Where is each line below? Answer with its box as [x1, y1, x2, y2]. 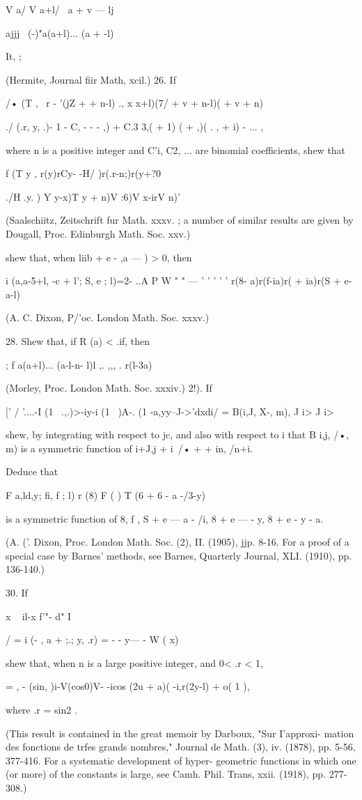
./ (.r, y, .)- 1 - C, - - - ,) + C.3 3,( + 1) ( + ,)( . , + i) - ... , [6, 118, 264, 133]
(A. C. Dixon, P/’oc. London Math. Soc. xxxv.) [6, 310, 210, 325]
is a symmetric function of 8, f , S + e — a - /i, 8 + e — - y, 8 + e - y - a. [6, 511, 324, 525]
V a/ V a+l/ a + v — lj [6, 2, 114, 16]
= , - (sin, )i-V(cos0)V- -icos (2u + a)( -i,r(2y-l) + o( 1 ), [6, 679, 250, 693]
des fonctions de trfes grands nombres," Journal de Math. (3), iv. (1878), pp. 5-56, [6, 739, 356, 754]
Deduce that [6, 464, 58, 479]
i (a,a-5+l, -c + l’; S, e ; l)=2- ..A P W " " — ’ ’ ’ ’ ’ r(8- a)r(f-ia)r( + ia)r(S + [6, 273, 341, 288]
